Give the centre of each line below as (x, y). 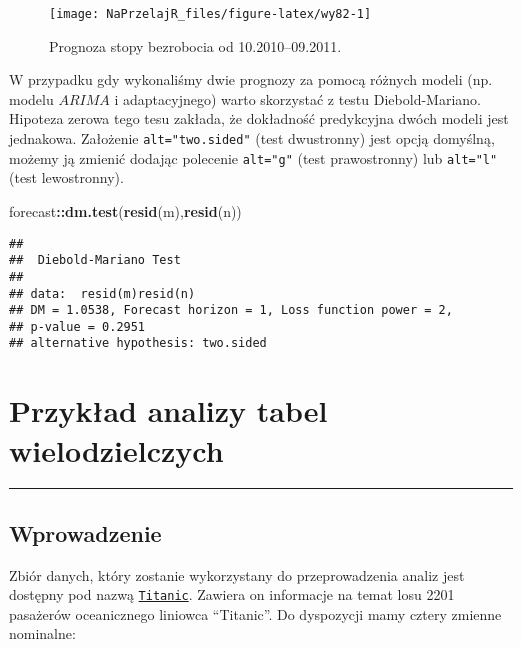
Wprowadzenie (85, 532)
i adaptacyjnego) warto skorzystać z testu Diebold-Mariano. (297, 98)
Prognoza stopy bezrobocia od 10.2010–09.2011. (195, 45)
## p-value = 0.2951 (77, 326)
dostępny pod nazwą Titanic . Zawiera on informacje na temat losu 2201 (232, 594)
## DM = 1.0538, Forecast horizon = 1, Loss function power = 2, (231, 310)
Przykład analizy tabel (168, 410)
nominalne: (42, 633)
